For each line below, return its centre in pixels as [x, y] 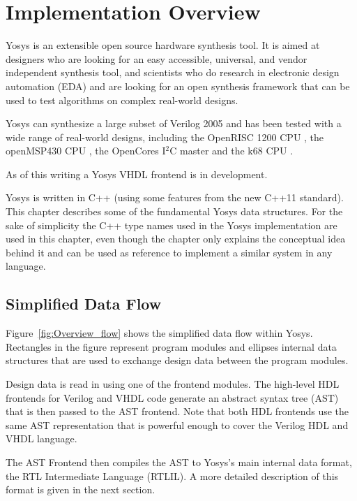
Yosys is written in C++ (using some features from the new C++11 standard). [175, 197]
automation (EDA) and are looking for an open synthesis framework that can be [178, 86]
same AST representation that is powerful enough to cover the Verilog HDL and [177, 424]
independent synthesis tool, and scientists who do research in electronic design [173, 72]
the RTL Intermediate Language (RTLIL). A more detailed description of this [172, 475]
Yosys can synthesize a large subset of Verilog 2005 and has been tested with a [174, 123]
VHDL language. [41, 438]
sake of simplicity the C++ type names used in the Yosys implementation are [172, 225]
